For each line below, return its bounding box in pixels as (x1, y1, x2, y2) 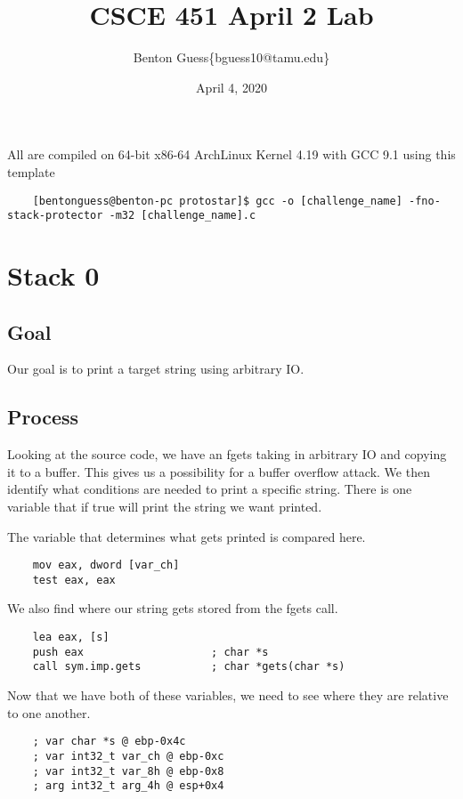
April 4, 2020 (196, 77, 267, 96)
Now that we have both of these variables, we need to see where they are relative (7, 686, 449, 705)
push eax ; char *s (32, 645, 269, 658)
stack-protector (7, 209, 103, 222)
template (7, 162, 55, 181)
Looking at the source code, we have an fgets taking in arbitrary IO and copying (7, 445, 447, 464)
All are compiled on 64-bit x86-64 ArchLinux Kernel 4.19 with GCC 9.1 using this (7, 145, 456, 164)
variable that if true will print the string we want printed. (7, 496, 322, 515)
